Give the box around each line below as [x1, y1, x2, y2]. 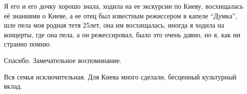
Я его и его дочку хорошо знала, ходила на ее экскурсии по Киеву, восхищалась [4, 1, 244, 11]
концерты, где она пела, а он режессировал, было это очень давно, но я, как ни [4, 29, 241, 39]
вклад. [4, 81, 22, 91]
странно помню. [4, 39, 52, 49]
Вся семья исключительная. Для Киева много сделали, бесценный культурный [4, 71, 237, 81]
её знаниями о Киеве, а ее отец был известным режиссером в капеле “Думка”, [4, 10, 238, 20]
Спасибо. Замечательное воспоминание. [4, 55, 122, 65]
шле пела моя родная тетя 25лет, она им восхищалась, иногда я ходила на [4, 20, 225, 30]
